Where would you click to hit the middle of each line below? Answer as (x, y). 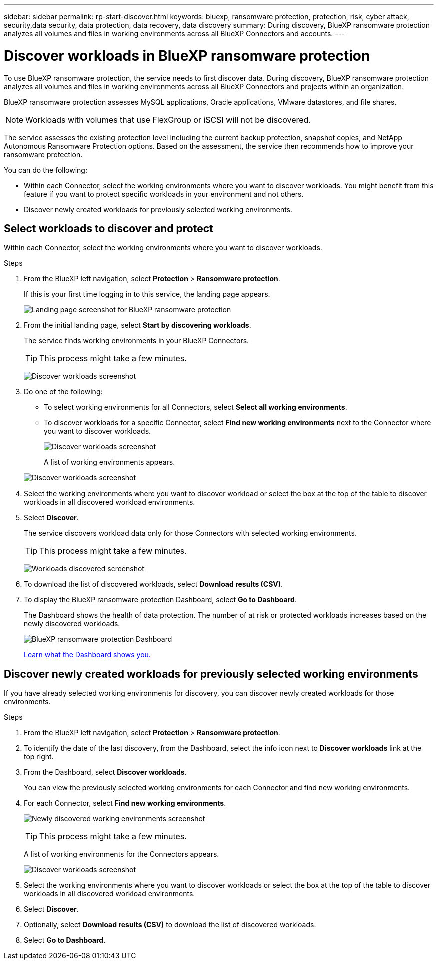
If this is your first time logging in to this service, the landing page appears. (147, 294)
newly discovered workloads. (72, 624)
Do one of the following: (63, 392)
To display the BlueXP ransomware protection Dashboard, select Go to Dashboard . (160, 600)
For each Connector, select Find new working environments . (125, 803)
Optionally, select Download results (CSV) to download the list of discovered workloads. (170, 925)
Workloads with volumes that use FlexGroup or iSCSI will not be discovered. (168, 119)
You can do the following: (46, 170)
